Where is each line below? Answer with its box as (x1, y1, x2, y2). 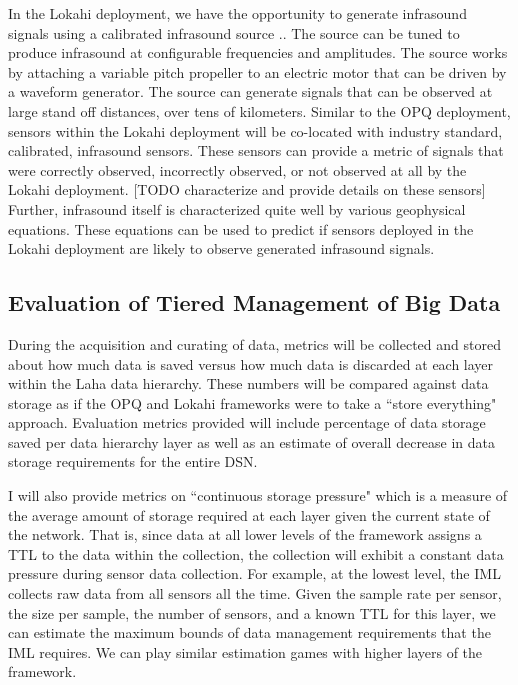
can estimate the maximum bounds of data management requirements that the (8, 622, 491, 643)
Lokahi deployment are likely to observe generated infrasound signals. (8, 238, 435, 259)
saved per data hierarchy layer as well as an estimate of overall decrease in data (8, 431, 496, 452)
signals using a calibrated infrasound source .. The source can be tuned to (8, 22, 460, 43)
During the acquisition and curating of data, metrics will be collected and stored (8, 333, 501, 354)
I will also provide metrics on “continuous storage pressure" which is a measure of (8, 485, 508, 506)
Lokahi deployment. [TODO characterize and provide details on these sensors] (8, 179, 486, 200)
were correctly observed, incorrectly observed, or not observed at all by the (8, 159, 467, 180)
